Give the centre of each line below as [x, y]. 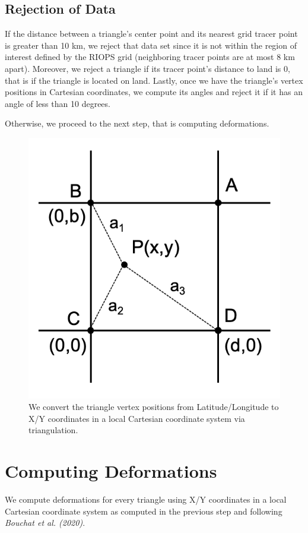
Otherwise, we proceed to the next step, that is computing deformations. [137, 123]
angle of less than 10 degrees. [58, 103]
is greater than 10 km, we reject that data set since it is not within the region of [151, 45]
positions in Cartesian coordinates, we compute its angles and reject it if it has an [154, 92]
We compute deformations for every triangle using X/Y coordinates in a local [146, 499]
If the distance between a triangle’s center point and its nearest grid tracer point [151, 34]
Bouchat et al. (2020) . [45, 523]
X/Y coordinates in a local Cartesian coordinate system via [137, 418]
